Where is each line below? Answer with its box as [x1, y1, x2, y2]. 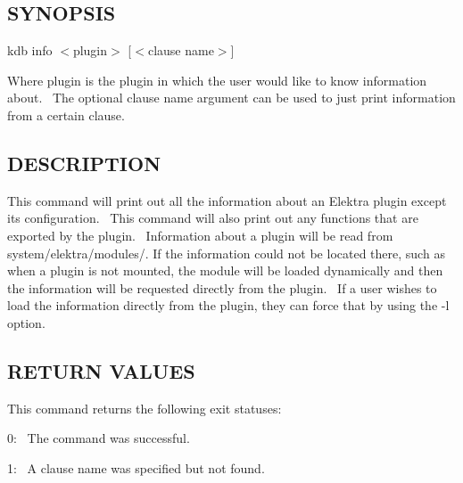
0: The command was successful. [7, 429, 190, 447]
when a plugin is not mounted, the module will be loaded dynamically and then [7, 261, 443, 280]
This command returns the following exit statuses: [7, 398, 282, 417]
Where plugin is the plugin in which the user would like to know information [7, 70, 427, 89]
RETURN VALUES [7, 356, 195, 384]
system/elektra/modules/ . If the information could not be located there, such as [7, 243, 445, 262]
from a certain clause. [7, 105, 125, 124]
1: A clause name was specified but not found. [7, 458, 265, 477]
